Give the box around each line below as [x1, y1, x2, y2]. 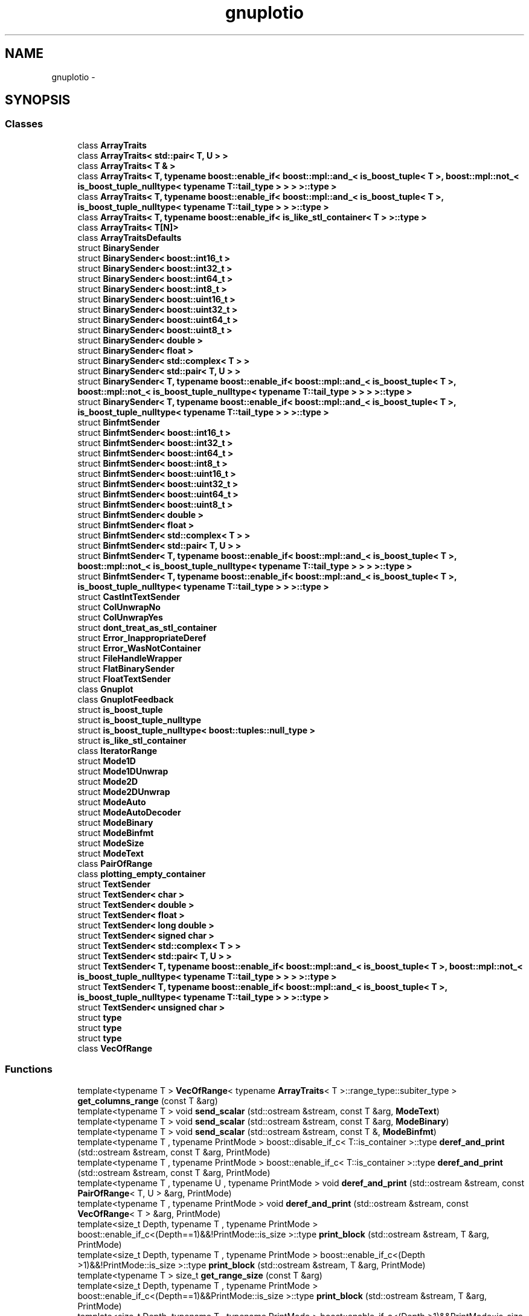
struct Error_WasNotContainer [77, 642, 201, 653]
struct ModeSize [77, 837, 144, 848]
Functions [5, 1063, 53, 1076]
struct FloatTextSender [77, 673, 171, 684]
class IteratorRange [77, 745, 158, 756]
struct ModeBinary [77, 817, 153, 828]
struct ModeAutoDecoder [77, 807, 181, 817]
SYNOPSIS [5, 92, 71, 108]
